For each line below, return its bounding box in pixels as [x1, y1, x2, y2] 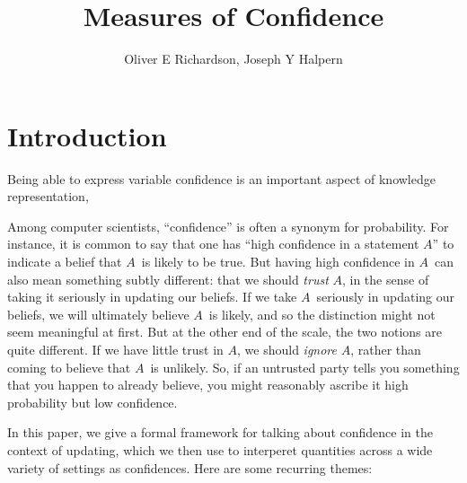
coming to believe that [7, 357, 131, 376]
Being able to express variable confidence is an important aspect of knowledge [7, 169, 436, 188]
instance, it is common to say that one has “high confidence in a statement [7, 234, 419, 253]
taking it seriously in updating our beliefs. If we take [7, 287, 297, 306]
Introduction [7, 117, 167, 154]
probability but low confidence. [7, 392, 178, 411]
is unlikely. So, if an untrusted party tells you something [150, 357, 460, 376]
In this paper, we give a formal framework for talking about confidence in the [7, 423, 433, 442]
